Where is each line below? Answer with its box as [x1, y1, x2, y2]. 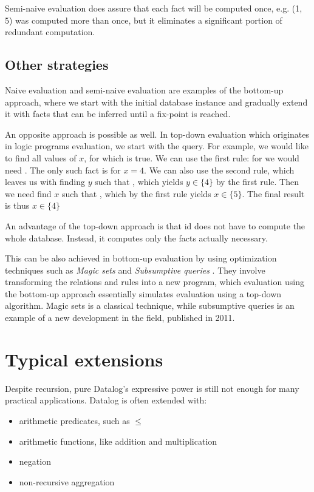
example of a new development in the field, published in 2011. [5, 311, 235, 324]
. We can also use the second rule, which [144, 163, 295, 176]
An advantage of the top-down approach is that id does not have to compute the [5, 219, 305, 232]
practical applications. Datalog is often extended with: [5, 394, 207, 406]
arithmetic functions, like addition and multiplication [19, 434, 217, 447]
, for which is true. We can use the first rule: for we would [84, 151, 299, 164]
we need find [5, 187, 52, 200]
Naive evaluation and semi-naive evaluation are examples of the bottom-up [5, 83, 284, 96]
